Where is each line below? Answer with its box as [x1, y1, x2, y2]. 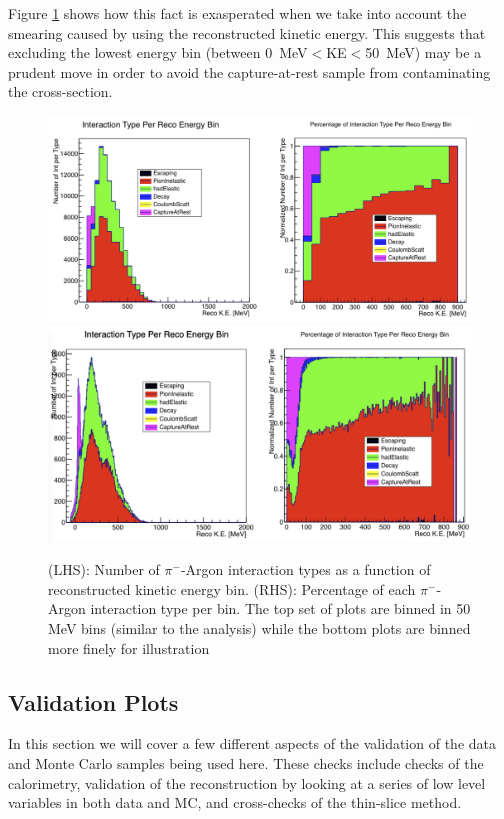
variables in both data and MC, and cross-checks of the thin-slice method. [8, 792, 462, 813]
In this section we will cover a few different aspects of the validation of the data [8, 733, 496, 754]
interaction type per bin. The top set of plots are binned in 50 [90, 598, 471, 619]
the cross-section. [8, 81, 113, 102]
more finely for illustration [48, 637, 210, 658]
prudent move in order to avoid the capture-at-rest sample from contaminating [8, 61, 491, 82]
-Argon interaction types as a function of [180, 559, 431, 580]
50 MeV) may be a [365, 42, 482, 63]
